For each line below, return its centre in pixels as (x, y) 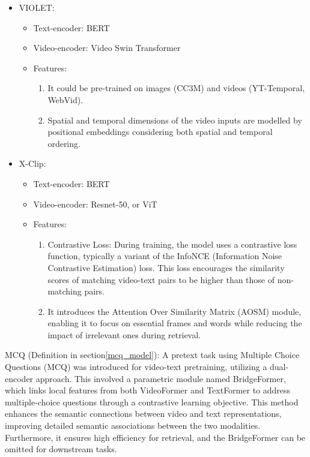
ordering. (64, 143)
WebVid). (65, 99)
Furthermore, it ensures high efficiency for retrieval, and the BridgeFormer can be (155, 437)
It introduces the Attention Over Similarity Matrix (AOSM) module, (175, 311)
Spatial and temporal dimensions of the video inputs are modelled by (175, 120)
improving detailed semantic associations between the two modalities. (133, 426)
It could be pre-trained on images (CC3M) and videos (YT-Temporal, (176, 88)
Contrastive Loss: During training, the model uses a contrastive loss (172, 244)
